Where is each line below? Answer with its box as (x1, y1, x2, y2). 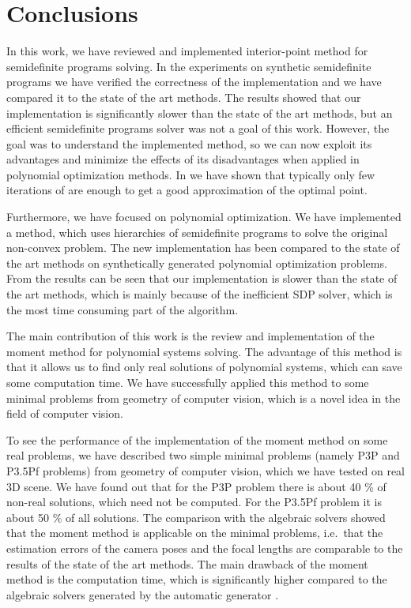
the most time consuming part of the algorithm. (6, 301, 239, 317)
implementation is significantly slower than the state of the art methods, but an (6, 104, 393, 121)
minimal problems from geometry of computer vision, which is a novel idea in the (6, 389, 401, 406)
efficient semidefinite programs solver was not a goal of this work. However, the (6, 120, 390, 137)
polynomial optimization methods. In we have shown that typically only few (6, 166, 375, 182)
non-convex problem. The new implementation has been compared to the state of (6, 239, 400, 256)
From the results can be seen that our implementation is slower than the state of (6, 270, 398, 287)
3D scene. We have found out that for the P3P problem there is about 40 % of (6, 478, 386, 494)
